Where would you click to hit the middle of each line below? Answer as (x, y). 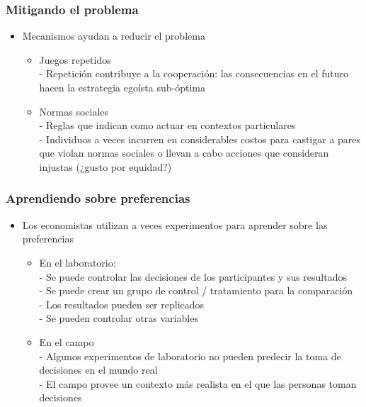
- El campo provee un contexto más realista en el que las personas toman (198, 383)
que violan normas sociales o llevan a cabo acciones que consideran (184, 153)
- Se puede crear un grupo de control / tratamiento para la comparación (196, 290)
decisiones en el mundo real (98, 370)
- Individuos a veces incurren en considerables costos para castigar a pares (200, 139)
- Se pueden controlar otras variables (119, 318)
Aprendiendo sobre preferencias (98, 198)
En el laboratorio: (78, 262)
